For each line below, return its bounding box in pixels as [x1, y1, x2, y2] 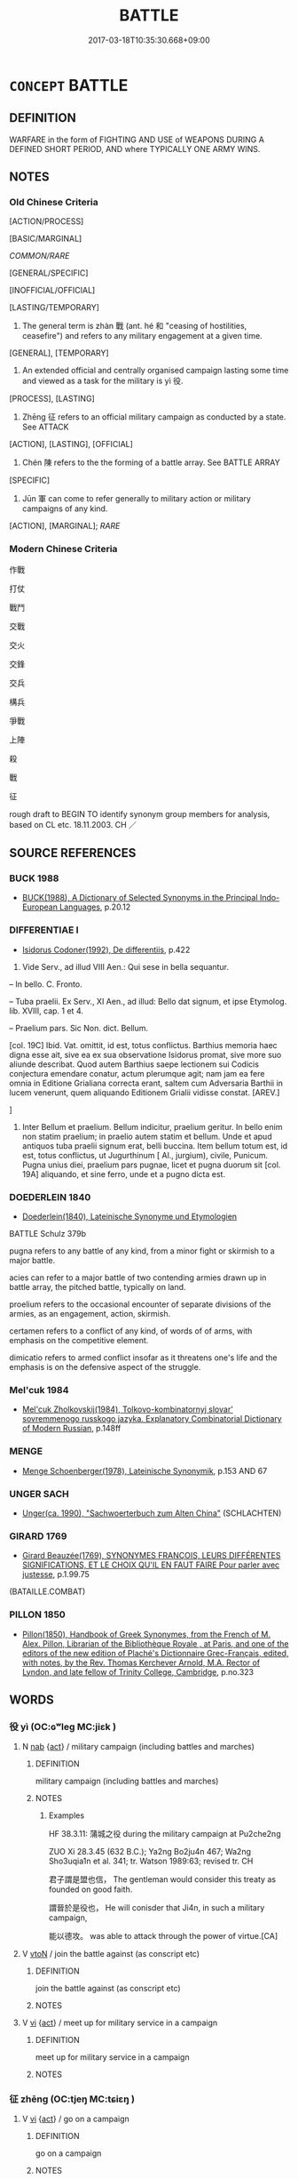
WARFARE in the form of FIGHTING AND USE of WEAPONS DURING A [9, 134, 264, 145]
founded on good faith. [48, 1884, 133, 1895]
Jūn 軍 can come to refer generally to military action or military [21, 493, 251, 504]
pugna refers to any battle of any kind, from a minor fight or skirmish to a [9, 1246, 275, 1256]
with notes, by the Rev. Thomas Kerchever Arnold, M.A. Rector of [21, 1657, 261, 1668]
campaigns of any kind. [21, 503, 108, 514]
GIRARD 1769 [9, 1530, 67, 1542]
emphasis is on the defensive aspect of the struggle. [9, 1362, 201, 1373]
